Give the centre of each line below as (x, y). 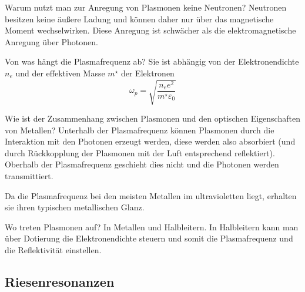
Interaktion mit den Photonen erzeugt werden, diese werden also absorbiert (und (150, 141)
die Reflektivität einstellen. (53, 250)
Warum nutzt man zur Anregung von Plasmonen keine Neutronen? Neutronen (146, 7)
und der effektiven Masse (60, 73)
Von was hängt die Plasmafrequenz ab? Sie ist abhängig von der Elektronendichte (152, 61)
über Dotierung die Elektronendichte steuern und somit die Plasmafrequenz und (149, 238)
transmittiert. (29, 176)
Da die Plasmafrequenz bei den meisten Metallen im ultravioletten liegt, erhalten (151, 195)
